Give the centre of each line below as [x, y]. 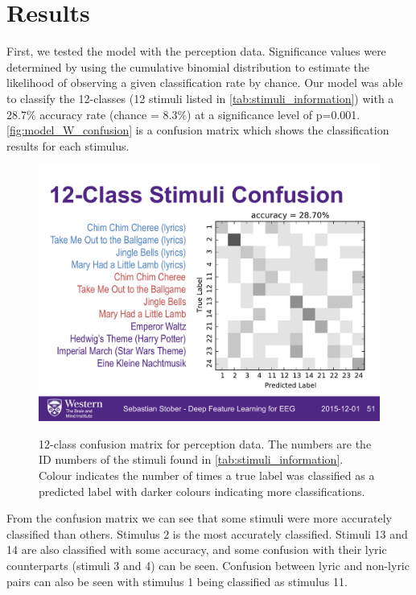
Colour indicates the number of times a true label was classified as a [207, 475]
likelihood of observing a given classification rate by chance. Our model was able [205, 83]
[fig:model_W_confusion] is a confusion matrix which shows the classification [198, 130]
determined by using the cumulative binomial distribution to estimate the [188, 66]
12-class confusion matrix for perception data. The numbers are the [205, 443]
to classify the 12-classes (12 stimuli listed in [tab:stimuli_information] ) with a [200, 98]
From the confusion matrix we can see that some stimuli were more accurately [199, 518]
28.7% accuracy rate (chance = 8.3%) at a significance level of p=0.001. [183, 114]
